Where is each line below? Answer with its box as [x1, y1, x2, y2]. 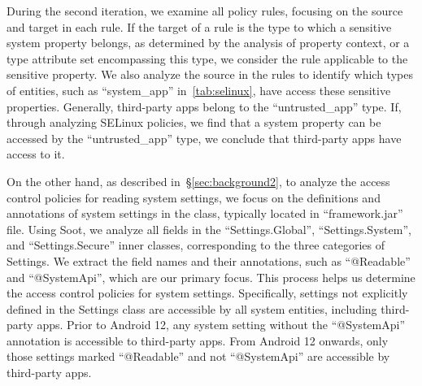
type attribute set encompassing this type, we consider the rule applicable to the [7, 50, 408, 67]
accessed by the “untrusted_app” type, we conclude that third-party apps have [7, 129, 402, 146]
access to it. [7, 145, 65, 163]
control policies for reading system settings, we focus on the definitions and [7, 189, 381, 206]
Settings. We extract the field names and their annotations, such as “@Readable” [7, 252, 411, 269]
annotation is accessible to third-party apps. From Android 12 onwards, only [7, 332, 389, 349]
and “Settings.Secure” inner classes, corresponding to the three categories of [7, 236, 385, 254]
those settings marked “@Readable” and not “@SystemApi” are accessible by [7, 348, 390, 365]
